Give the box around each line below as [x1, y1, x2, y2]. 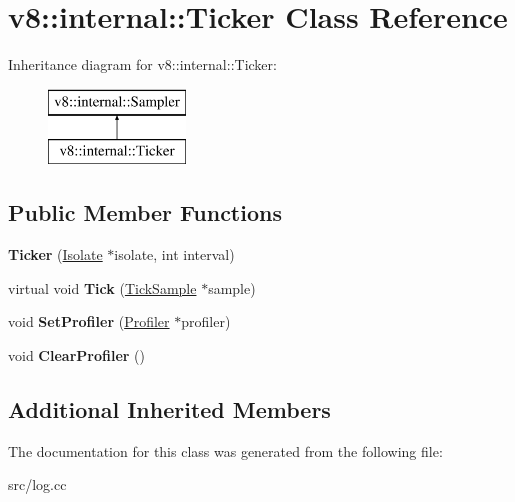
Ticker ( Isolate [8, 244, 103, 265]
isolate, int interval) [114, 244, 235, 265]
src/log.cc [8, 474, 67, 495]
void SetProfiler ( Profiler [8, 311, 170, 332]
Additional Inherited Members [8, 393, 331, 424]
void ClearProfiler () [8, 344, 145, 365]
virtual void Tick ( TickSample [8, 277, 197, 298]
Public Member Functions [8, 197, 282, 228]
